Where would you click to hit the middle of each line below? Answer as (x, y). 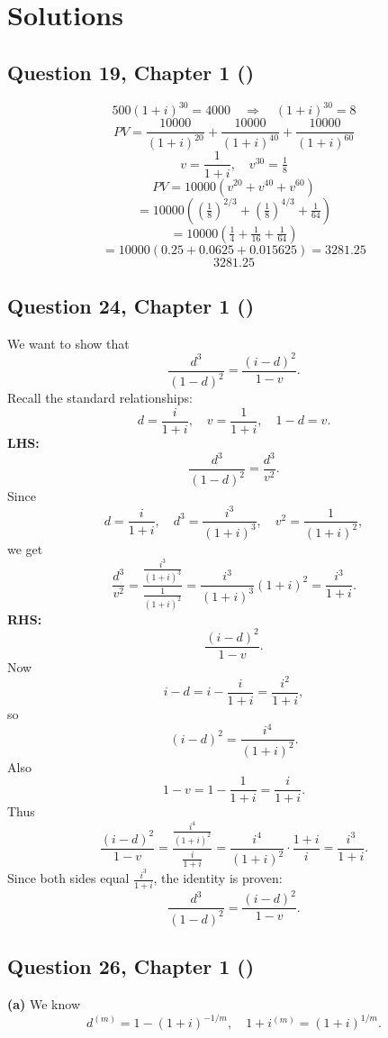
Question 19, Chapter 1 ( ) (131, 72)
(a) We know (44, 1003)
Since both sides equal (68, 878)
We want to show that (68, 343)
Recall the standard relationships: (100, 398)
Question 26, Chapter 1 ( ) (131, 966)
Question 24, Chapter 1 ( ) (131, 305)
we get (25, 548)
